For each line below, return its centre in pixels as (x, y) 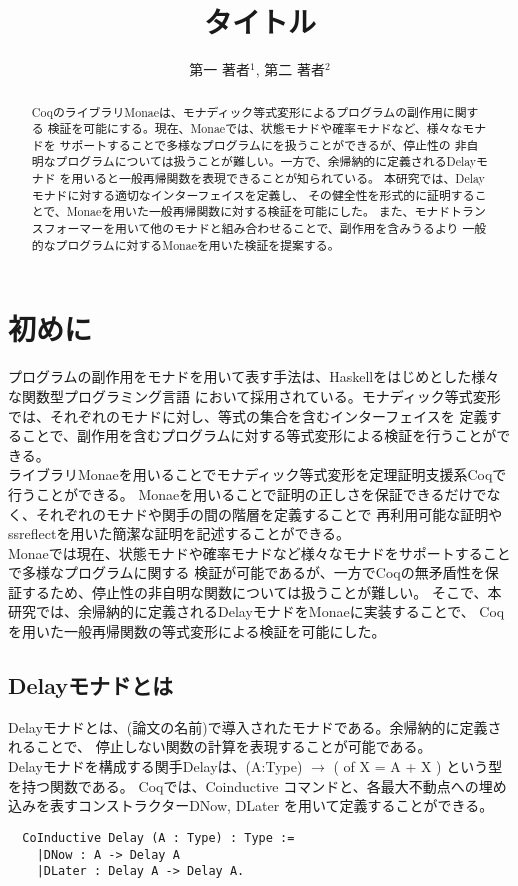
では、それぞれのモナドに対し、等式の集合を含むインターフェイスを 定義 (248, 415)
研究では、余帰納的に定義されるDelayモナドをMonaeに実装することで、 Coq (256, 611)
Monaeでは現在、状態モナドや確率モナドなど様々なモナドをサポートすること (259, 552)
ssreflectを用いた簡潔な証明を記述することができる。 (179, 533)
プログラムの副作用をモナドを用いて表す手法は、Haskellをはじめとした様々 (254, 376)
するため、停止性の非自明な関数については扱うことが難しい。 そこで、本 (261, 591)
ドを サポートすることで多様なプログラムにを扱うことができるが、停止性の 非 (249, 144)
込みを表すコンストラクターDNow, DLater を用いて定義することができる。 (251, 805)
